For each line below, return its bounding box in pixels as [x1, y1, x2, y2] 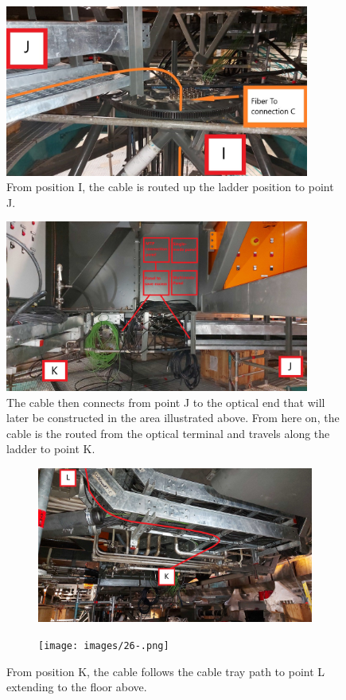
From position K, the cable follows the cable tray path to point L [6, 663, 325, 679]
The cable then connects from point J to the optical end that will [6, 393, 325, 410]
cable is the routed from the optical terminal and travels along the [6, 424, 330, 441]
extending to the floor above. [6, 678, 147, 695]
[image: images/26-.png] [38, 640, 169, 651]
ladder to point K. [6, 440, 95, 457]
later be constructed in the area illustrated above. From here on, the [6, 409, 340, 426]
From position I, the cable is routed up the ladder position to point [6, 178, 334, 195]
